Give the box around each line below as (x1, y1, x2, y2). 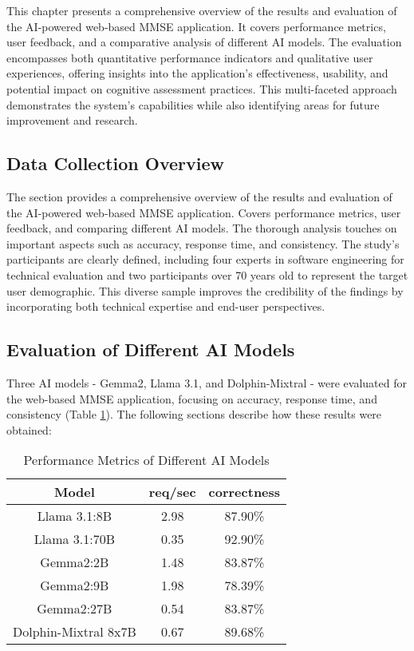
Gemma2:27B (37, 599, 112, 618)
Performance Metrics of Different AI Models (23, 451, 270, 470)
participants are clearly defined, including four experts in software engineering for (6, 251, 404, 268)
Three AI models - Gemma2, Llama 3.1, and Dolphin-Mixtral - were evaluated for (6, 374, 407, 391)
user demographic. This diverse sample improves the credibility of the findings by (6, 282, 404, 299)
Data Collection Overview (6, 151, 224, 176)
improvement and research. (6, 112, 138, 129)
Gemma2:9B (40, 576, 109, 595)
